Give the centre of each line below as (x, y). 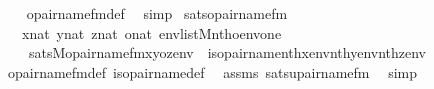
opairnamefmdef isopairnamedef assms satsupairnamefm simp (212, 71)
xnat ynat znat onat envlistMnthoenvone (151, 32)
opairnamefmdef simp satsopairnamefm (157, 13)
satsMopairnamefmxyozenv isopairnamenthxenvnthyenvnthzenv (227, 52)
